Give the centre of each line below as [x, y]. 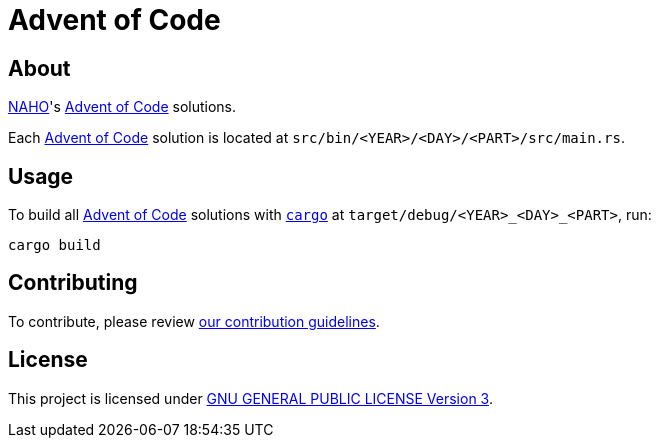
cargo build [54, 245]
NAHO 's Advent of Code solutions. [122, 107]
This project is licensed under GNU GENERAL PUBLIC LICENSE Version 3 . [250, 398]
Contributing [73, 283]
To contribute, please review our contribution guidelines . [194, 321]
